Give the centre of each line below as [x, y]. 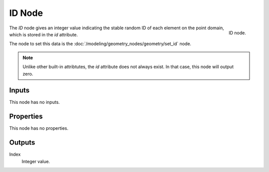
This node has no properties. [39, 128]
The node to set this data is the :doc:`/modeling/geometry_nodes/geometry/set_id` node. [100, 44]
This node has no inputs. [34, 102]
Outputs [22, 142]
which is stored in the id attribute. [44, 34]
